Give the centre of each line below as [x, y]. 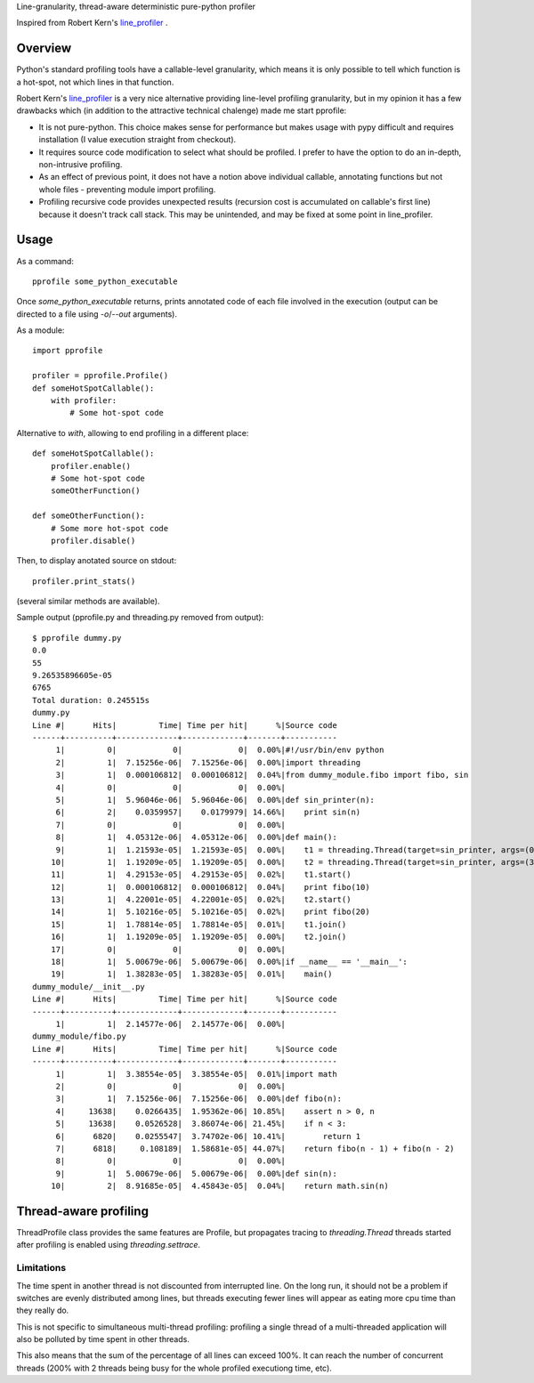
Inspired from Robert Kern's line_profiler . [92, 23]
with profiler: [84, 401]
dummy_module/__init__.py [89, 987]
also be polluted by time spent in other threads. [103, 1339]
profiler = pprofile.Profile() [101, 376]
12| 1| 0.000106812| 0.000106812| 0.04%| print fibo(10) [210, 887]
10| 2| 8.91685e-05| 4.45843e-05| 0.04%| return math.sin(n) [219, 1186]
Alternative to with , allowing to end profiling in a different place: [133, 433]
